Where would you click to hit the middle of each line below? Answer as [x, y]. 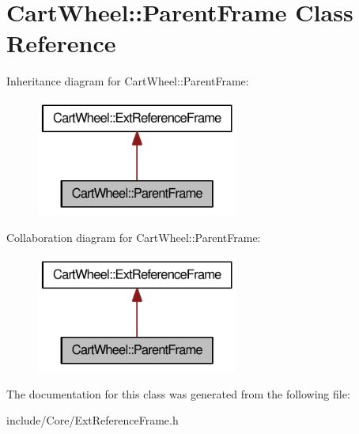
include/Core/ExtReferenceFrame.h [93, 420]
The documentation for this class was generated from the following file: [178, 393]
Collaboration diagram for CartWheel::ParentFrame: [134, 237]
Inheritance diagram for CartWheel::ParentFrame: [128, 81]
